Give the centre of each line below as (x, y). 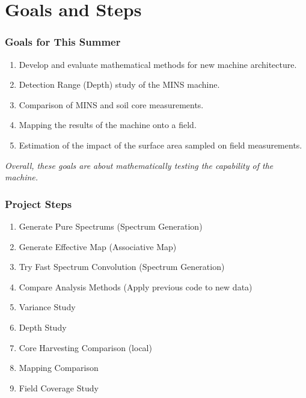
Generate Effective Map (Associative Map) (98, 246)
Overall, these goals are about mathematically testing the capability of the (139, 165)
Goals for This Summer (63, 42)
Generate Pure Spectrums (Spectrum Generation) (111, 226)
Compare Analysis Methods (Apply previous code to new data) (136, 286)
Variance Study (47, 307)
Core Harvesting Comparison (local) (85, 347)
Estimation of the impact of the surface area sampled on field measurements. (161, 145)
